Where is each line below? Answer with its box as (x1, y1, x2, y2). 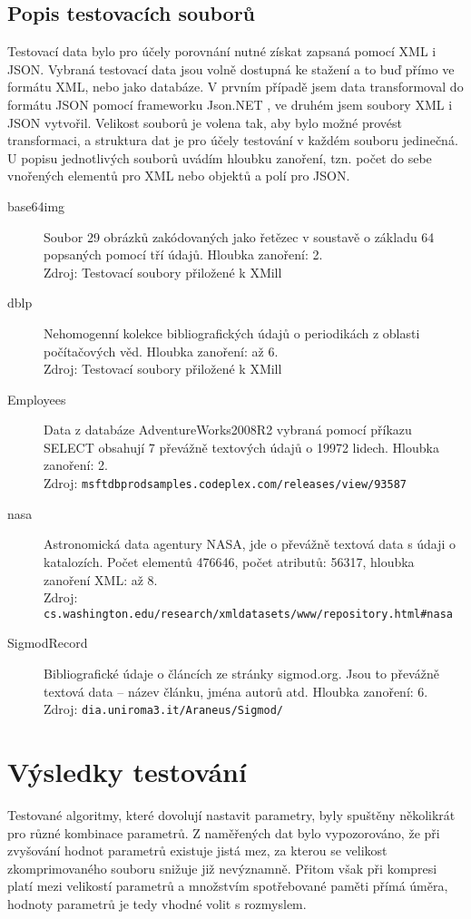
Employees (7, 389, 66, 408)
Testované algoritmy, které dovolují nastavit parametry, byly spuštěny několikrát (7, 805, 456, 824)
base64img (7, 196, 65, 215)
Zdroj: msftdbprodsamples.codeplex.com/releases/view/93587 (44, 474, 407, 493)
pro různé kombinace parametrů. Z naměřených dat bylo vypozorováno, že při (7, 823, 440, 842)
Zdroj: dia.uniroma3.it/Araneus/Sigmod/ (44, 699, 283, 719)
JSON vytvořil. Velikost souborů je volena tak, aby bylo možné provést (7, 112, 402, 132)
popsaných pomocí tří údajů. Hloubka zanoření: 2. (44, 245, 323, 264)
